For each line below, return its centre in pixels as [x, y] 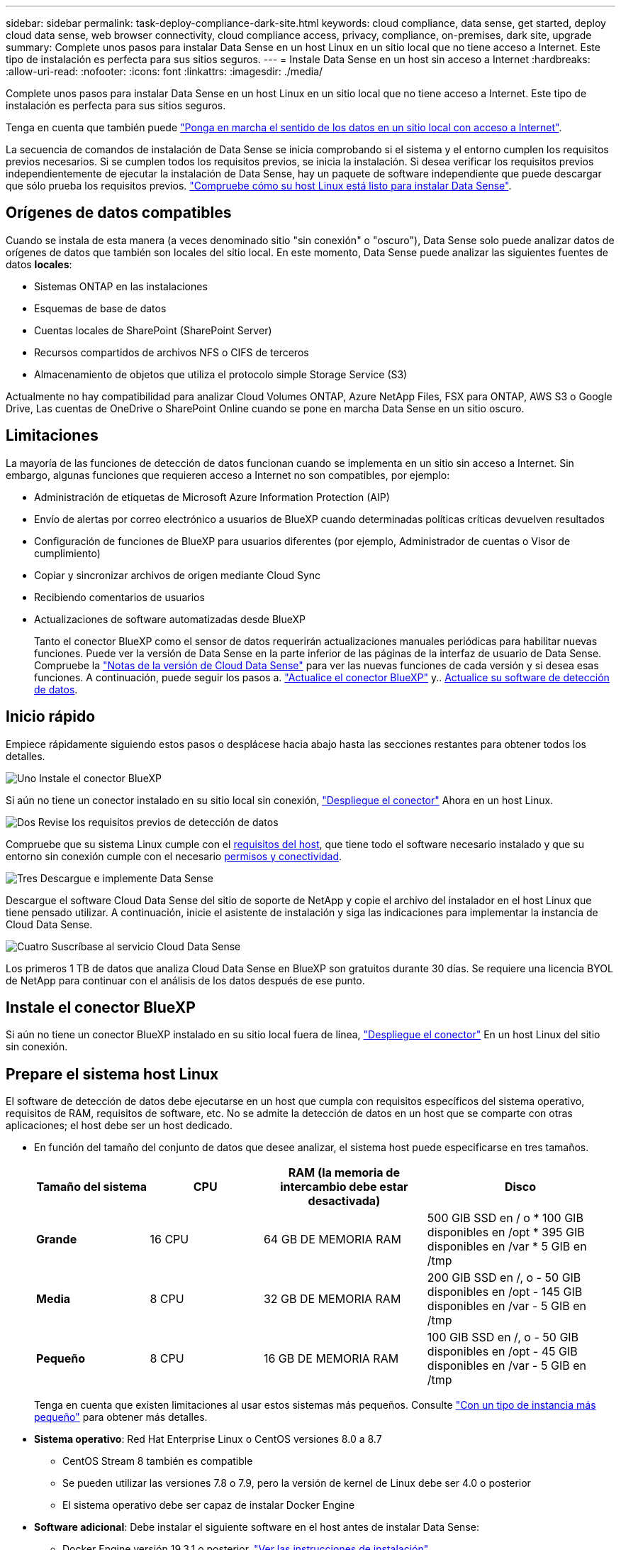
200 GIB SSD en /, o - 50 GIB [504, 1278]
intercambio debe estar [344, 1187]
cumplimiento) [67, 553]
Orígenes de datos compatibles [119, 213]
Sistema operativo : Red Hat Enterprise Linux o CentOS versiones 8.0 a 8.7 [208, 1439]
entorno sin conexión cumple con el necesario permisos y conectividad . [174, 856]
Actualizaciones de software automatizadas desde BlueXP [170, 619]
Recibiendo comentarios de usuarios [119, 597]
